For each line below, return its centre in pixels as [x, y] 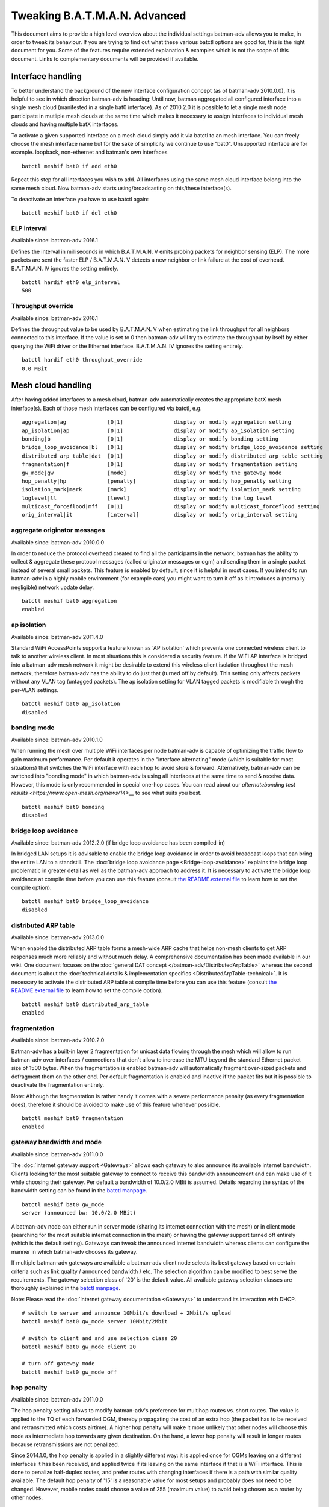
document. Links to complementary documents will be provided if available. [105, 59]
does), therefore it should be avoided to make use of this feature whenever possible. [116, 1104]
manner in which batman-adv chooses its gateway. [74, 1251]
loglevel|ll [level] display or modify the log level [147, 498]
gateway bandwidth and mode [57, 1142]
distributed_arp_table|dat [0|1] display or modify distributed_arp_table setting [172, 456]
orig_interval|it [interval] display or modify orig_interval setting [160, 515]
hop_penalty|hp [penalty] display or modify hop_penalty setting [157, 481]
